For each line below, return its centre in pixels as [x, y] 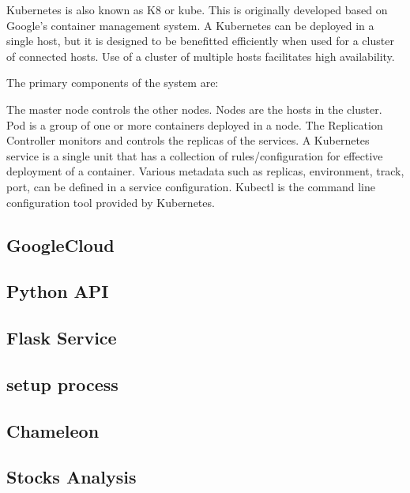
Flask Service [62, 338]
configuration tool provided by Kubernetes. [111, 202]
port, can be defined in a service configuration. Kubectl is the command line [191, 186]
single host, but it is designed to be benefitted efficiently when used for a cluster [200, 41]
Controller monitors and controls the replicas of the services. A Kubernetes [188, 140]
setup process [62, 384]
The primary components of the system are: [113, 83]
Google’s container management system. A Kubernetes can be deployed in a [190, 25]
